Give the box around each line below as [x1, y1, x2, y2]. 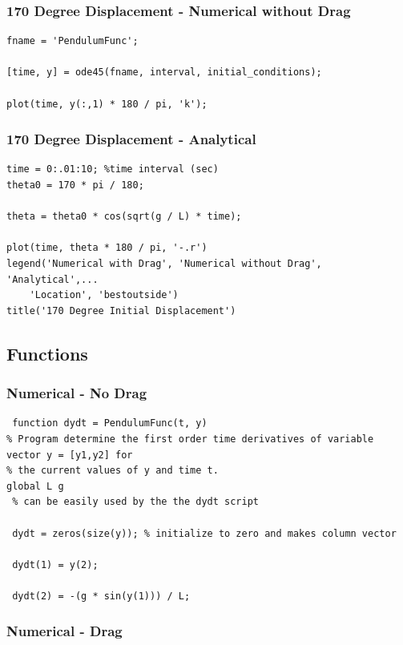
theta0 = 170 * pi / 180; [6, 179, 144, 191]
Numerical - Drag [6, 621, 123, 641]
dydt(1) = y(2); [12, 558, 99, 570]
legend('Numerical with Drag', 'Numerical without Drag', [6, 257, 322, 269]
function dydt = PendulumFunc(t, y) [12, 417, 208, 429]
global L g [6, 480, 64, 492]
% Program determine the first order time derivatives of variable [6, 433, 374, 445]
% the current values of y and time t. [6, 465, 219, 477]
